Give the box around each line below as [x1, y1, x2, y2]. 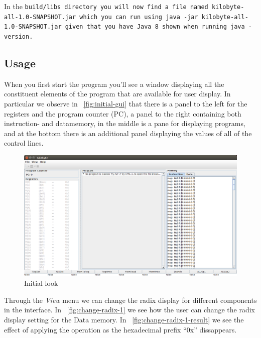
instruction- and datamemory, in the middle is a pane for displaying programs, [4, 118, 245, 129]
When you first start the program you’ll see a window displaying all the [4, 78, 224, 89]
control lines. [4, 138, 44, 148]
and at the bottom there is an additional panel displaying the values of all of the [4, 128, 252, 138]
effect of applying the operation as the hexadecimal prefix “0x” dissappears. [4, 324, 237, 334]
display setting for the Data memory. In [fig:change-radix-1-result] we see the [4, 314, 244, 324]
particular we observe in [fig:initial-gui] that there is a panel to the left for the [4, 98, 247, 109]
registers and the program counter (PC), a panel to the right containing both [4, 108, 241, 119]
